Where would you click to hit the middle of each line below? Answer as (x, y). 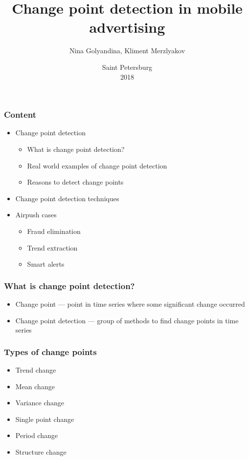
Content (20, 115)
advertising (127, 27)
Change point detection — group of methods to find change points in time (127, 320)
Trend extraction (52, 247)
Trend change (36, 369)
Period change (36, 435)
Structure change (41, 451)
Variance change (40, 403)
